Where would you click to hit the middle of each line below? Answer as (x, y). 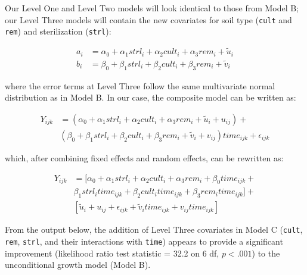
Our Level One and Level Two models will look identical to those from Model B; (152, 8)
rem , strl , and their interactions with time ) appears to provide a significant (144, 241)
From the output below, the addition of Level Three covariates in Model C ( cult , (154, 229)
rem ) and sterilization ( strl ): (58, 31)
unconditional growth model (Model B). (78, 265)
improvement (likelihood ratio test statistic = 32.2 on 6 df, (112, 253)
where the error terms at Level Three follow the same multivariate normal (140, 85)
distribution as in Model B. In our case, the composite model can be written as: (151, 97)
